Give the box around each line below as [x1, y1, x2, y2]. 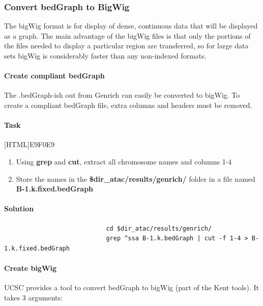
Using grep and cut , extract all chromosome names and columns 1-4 [16, 156, 232, 166]
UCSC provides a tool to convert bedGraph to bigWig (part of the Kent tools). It [4, 282, 259, 293]
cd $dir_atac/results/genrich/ [106, 225, 212, 232]
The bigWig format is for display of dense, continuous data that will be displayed [4, 20, 258, 31]
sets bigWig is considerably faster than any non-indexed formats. [4, 50, 207, 61]
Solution [4, 203, 34, 214]
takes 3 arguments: [4, 292, 63, 302]
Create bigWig [4, 262, 57, 273]
